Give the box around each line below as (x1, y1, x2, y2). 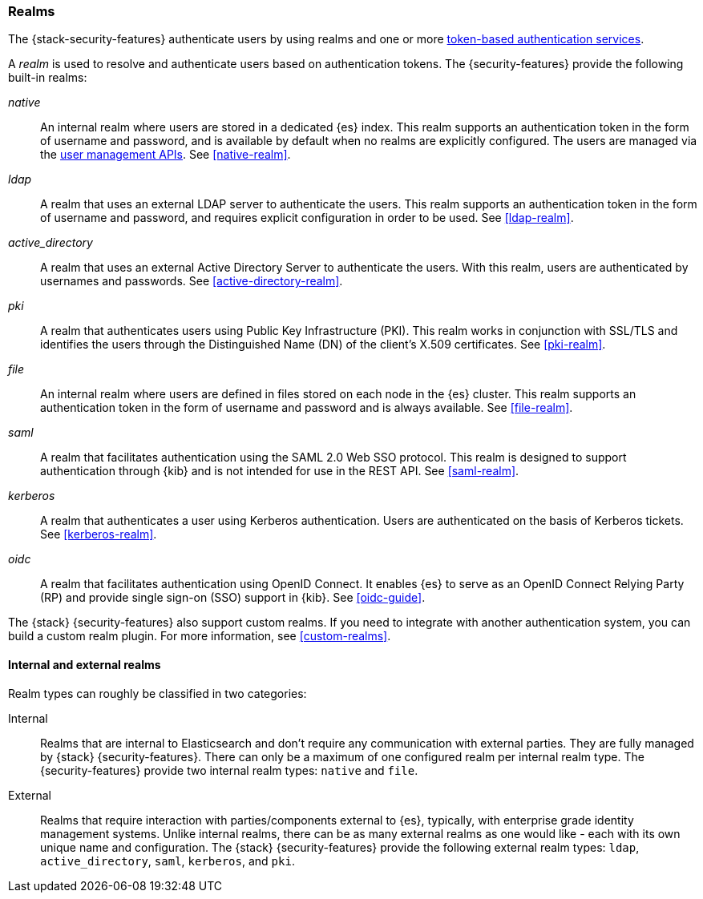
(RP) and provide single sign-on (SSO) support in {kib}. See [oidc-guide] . (40, 591, 426, 605)
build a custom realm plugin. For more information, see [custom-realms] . (8, 629, 391, 643)
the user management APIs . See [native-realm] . (40, 147, 291, 162)
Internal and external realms (8, 657, 161, 671)
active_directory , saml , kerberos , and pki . (40, 853, 295, 868)
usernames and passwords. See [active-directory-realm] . (40, 274, 343, 288)
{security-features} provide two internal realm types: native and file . (40, 763, 418, 777)
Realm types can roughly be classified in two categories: (8, 686, 307, 700)
